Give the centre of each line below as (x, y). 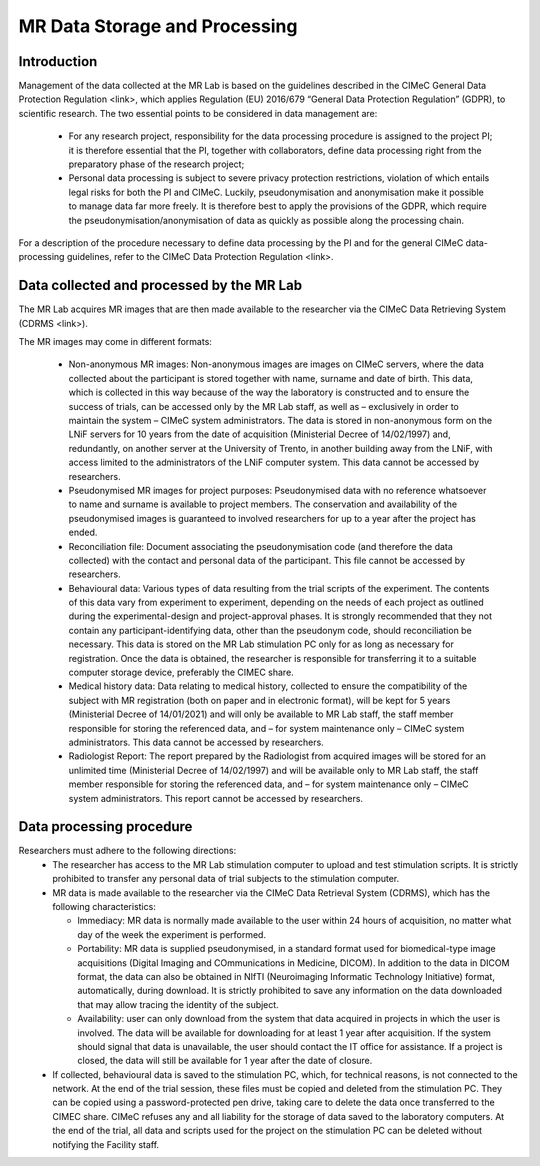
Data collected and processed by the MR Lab (160, 285)
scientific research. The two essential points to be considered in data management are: (198, 113)
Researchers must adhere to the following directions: (127, 851)
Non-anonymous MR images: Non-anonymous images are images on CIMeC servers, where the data (276, 364)
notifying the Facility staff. (106, 1144)
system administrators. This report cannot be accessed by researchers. (216, 798)
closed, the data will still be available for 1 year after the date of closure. (225, 1061)
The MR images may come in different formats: (115, 342)
